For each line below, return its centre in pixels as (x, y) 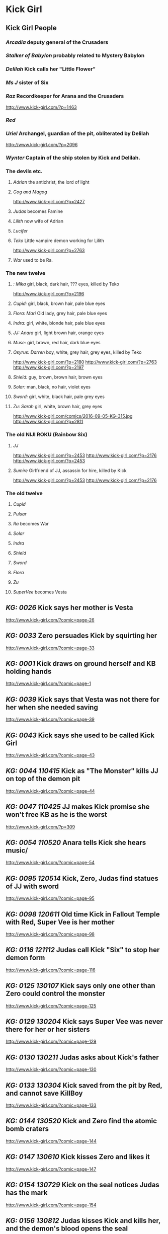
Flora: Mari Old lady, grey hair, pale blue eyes (60, 314)
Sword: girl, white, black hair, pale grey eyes (59, 397)
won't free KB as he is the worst (56, 815)
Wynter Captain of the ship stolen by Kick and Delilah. (73, 158)
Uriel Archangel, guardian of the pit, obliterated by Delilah (77, 133)
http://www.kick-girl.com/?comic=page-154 (51, 1205)
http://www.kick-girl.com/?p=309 (40, 827)
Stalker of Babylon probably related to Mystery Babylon (75, 55)
